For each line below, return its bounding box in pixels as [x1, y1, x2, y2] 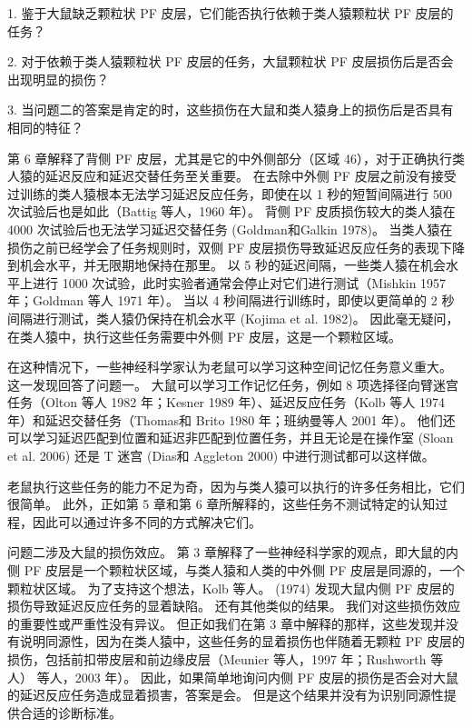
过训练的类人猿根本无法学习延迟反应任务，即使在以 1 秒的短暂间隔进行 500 [7, 184, 452, 203]
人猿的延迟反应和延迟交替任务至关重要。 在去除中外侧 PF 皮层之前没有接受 [7, 166, 457, 185]
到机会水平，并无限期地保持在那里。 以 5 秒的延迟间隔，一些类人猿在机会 [7, 255, 446, 274]
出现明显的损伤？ [7, 69, 109, 88]
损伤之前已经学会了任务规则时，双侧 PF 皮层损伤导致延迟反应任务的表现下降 [7, 237, 465, 256]
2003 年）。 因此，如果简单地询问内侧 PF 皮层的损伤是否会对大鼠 [74, 667, 458, 686]
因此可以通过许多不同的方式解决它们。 [32, 512, 261, 531]
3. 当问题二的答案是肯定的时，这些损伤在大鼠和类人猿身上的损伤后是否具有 [7, 100, 454, 119]
